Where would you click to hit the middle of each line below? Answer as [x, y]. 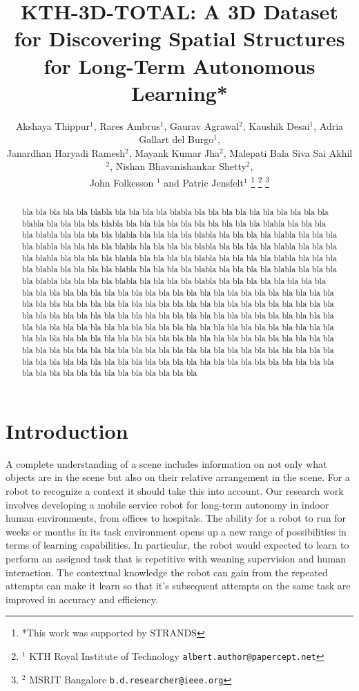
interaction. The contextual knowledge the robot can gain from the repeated [167, 572]
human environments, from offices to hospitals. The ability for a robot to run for [176, 518]
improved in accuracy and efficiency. [82, 599]
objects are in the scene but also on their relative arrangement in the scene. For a [178, 477]
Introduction [67, 430]
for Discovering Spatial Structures [179, 38]
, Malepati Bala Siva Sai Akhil [288, 152]
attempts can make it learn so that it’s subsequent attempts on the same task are [178, 586]
